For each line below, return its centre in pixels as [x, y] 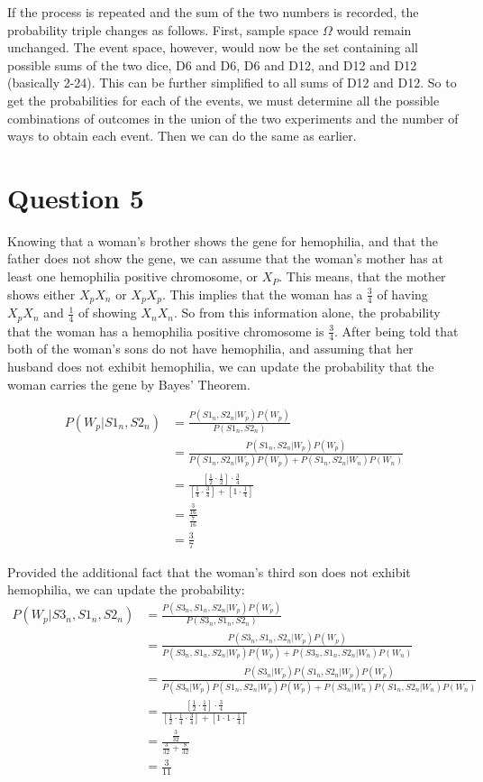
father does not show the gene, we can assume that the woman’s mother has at [225, 258]
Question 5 [76, 197]
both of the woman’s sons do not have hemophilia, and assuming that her [210, 349]
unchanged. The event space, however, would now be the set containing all [213, 47]
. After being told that [396, 331]
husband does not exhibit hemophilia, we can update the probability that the [221, 366]
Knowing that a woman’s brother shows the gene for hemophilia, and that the [223, 240]
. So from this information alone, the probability [307, 313]
